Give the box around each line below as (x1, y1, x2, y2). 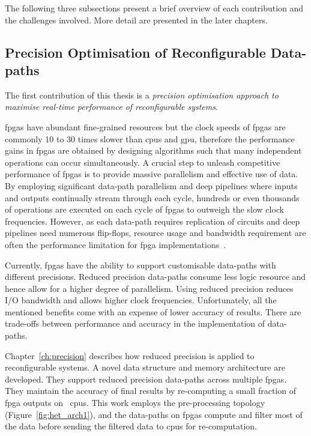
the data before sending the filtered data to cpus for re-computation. (5, 420, 257, 432)
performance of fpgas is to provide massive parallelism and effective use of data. (5, 168, 298, 180)
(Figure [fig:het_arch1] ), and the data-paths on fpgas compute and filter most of (5, 408, 303, 420)
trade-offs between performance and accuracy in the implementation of (5, 317, 265, 330)
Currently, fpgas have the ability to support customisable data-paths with (5, 258, 276, 271)
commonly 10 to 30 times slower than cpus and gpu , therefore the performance (5, 132, 295, 145)
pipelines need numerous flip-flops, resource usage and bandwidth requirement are (5, 226, 306, 239)
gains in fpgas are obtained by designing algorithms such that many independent (5, 144, 302, 157)
